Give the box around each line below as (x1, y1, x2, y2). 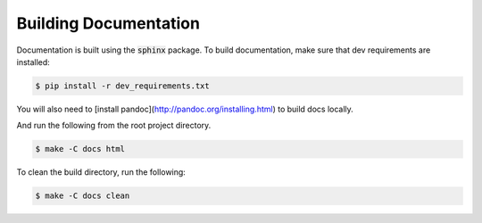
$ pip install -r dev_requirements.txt (35, 80, 210, 91)
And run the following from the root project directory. (16, 120, 212, 131)
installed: (16, 56, 51, 67)
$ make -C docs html (35, 144, 125, 154)
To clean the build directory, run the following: (16, 167, 187, 178)
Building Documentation (16, 13, 201, 33)
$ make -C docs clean (35, 191, 130, 201)
